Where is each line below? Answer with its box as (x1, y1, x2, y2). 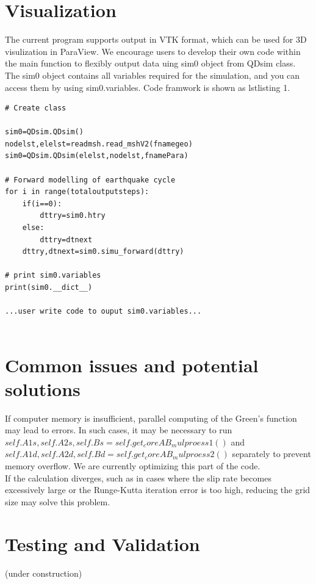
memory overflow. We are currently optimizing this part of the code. (5, 460, 260, 472)
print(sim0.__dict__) (5, 283, 93, 292)
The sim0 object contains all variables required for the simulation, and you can (5, 68, 300, 81)
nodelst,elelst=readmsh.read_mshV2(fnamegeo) (5, 139, 193, 148)
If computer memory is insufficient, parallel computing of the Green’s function (5, 411, 297, 424)
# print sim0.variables (5, 271, 101, 280)
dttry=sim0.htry (40, 211, 106, 220)
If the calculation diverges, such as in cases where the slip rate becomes (5, 471, 271, 484)
